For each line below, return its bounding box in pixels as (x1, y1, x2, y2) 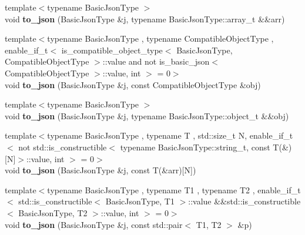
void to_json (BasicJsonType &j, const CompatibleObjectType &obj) (5, 78, 261, 90)
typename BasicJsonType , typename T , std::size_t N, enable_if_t (47, 129, 293, 142)
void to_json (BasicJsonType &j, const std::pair (5, 218, 183, 230)
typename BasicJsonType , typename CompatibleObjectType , (47, 32, 274, 45)
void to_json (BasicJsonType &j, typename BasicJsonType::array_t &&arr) (5, 12, 285, 25)
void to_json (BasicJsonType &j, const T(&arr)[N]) (5, 164, 196, 176)
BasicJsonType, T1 (105, 195, 175, 207)
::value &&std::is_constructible (188, 195, 301, 207)
